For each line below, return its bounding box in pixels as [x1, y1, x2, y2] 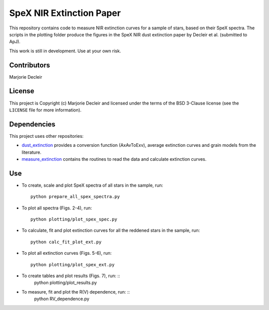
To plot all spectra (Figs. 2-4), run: [21, 205, 92, 211]
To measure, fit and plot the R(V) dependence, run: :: [21, 289, 130, 295]
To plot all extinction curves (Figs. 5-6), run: [21, 250, 112, 256]
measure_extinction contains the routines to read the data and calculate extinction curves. [21, 156, 207, 162]
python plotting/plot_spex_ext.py [30, 262, 115, 267]
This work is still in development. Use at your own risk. [9, 48, 122, 54]
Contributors [9, 61, 50, 69]
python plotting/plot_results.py [34, 280, 97, 286]
